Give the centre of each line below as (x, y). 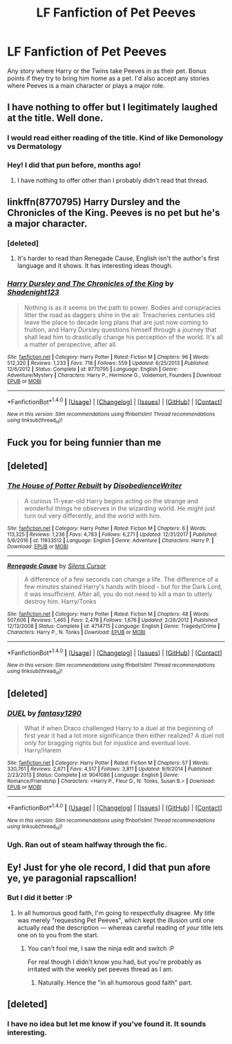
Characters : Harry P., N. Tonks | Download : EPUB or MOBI (77, 632)
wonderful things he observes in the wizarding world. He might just (119, 508)
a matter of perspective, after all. (70, 344)
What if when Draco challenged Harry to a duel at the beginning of (119, 728)
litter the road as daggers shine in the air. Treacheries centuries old (119, 315)
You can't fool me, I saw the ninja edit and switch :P (101, 948)
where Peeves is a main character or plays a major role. (86, 85)
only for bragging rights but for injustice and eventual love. (107, 743)
